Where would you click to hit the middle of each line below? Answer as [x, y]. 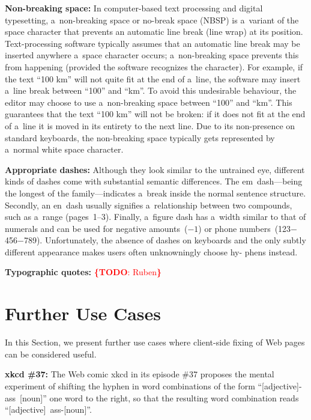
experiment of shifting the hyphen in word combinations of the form [130, 385]
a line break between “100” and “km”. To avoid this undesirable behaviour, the [151, 90]
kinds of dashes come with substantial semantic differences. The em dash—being [154, 181]
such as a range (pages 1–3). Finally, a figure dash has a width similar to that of [155, 217]
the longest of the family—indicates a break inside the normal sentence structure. [155, 193]
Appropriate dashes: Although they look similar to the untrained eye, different [155, 169]
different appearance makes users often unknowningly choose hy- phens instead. [151, 251]
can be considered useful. [51, 354]
